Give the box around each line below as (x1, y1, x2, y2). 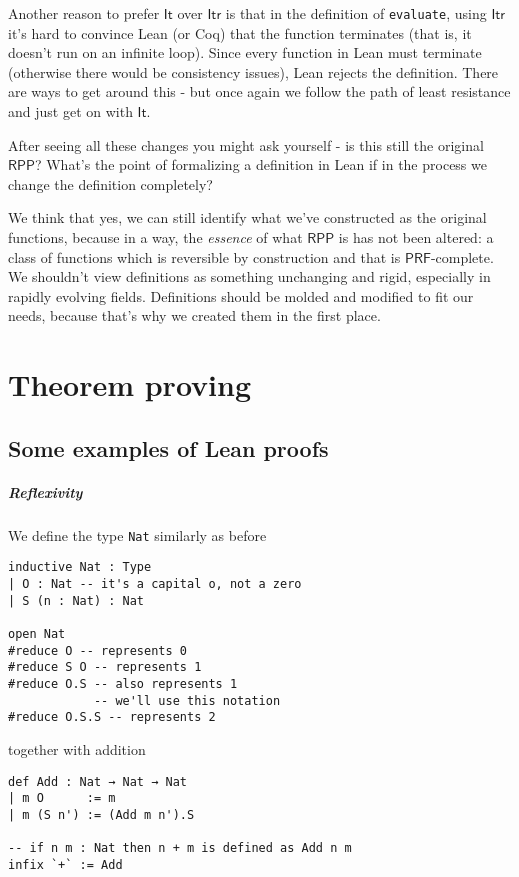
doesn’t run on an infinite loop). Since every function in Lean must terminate (8, 42, 482, 63)
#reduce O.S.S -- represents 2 (8, 710, 216, 725)
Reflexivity (8, 481, 83, 502)
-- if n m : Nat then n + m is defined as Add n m (8, 841, 352, 856)
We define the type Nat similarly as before (8, 524, 267, 545)
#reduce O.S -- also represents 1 (8, 676, 238, 691)
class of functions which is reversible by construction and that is (8, 246, 401, 267)
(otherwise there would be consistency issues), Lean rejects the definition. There (8, 61, 499, 82)
